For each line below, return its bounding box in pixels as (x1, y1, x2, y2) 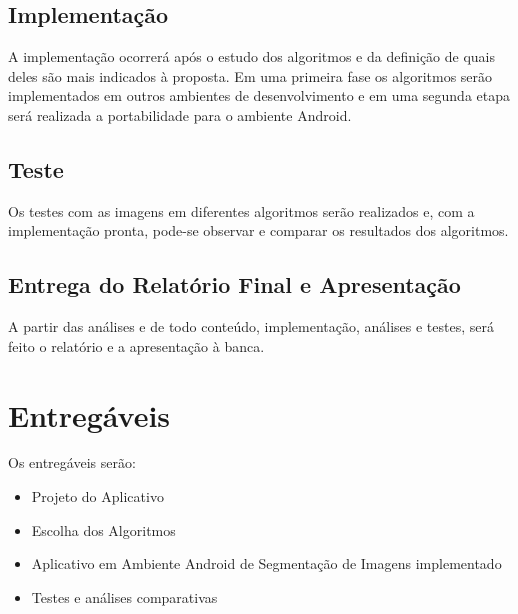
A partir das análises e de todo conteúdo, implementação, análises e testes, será (8, 316, 494, 337)
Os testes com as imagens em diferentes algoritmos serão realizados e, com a (8, 200, 475, 221)
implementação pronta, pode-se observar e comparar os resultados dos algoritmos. (8, 220, 509, 241)
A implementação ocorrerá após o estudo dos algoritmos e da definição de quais (8, 46, 496, 67)
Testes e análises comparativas (31, 586, 218, 607)
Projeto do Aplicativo (31, 486, 164, 507)
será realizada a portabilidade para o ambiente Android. (8, 104, 352, 125)
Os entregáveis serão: (8, 452, 136, 473)
